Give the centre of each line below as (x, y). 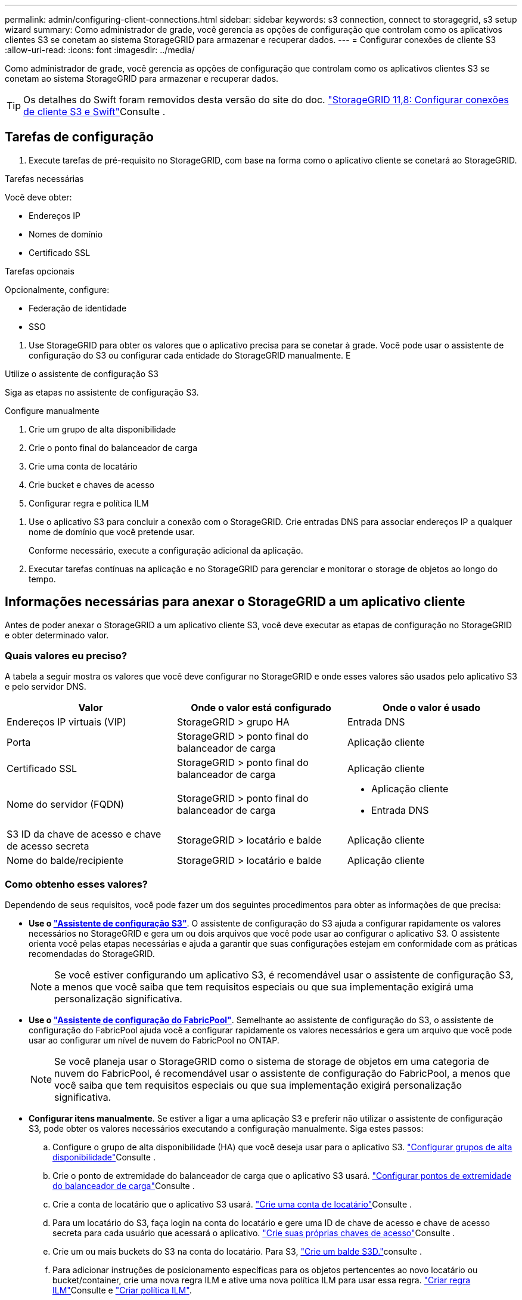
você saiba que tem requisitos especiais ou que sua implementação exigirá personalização (258, 1086)
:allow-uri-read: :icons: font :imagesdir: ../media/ (100, 50)
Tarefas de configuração (79, 137)
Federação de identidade (78, 308)
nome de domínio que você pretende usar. (112, 532)
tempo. (42, 579)
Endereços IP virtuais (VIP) (66, 722)
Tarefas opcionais (40, 271)
